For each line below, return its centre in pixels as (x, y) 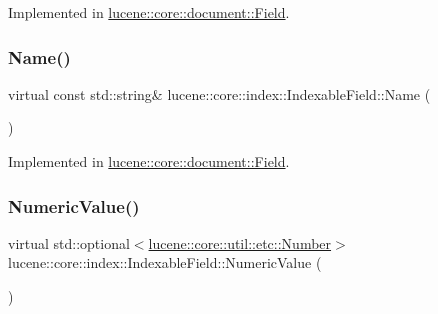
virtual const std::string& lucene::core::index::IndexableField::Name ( (219, 93)
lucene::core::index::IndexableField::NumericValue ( (165, 262)
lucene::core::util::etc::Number (240, 242)
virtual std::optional (69, 242)
